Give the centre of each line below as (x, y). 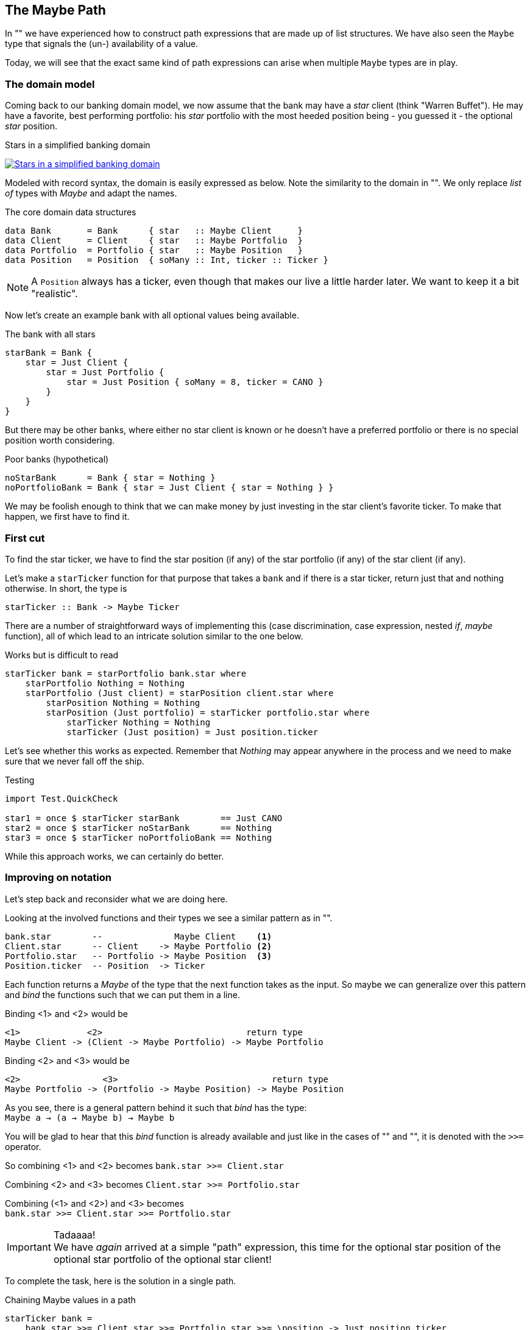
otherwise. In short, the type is (66, 588)
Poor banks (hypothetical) (57, 459)
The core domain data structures (71, 212)
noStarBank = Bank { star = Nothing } (110, 478)
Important (29, 1247)
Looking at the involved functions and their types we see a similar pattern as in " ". (169, 918)
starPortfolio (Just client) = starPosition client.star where (179, 693)
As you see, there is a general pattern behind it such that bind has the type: (156, 1107)
